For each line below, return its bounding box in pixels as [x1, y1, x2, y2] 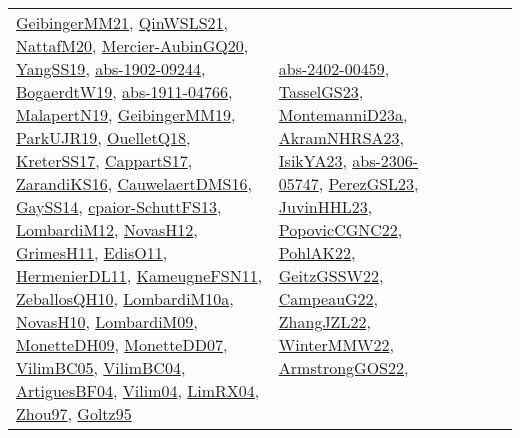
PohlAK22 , [278, 241, 356, 264]
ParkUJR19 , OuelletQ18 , [16, 126, 191, 149]
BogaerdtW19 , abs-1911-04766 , [16, 80, 233, 103]
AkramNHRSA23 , [278, 126, 404, 149]
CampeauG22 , [278, 287, 379, 310]
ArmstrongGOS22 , [278, 356, 409, 379]
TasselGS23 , [278, 80, 364, 103]
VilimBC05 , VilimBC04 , [16, 356, 186, 379]
